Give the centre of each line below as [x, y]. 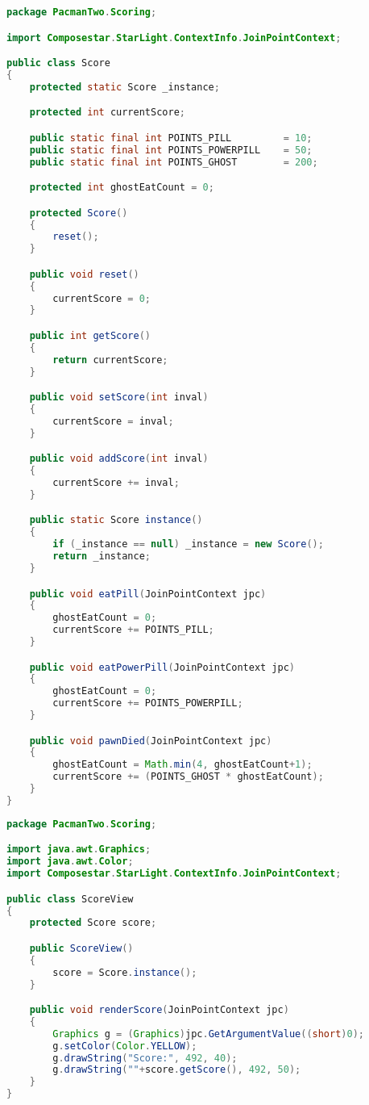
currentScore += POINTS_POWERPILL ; [148, 703]
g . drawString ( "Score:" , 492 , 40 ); [145, 1058]
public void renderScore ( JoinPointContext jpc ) [159, 1010]
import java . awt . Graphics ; [79, 850]
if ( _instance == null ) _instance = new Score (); [188, 544]
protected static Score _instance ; [124, 87]
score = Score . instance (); [125, 972]
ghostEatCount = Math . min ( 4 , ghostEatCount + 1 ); [182, 765]
